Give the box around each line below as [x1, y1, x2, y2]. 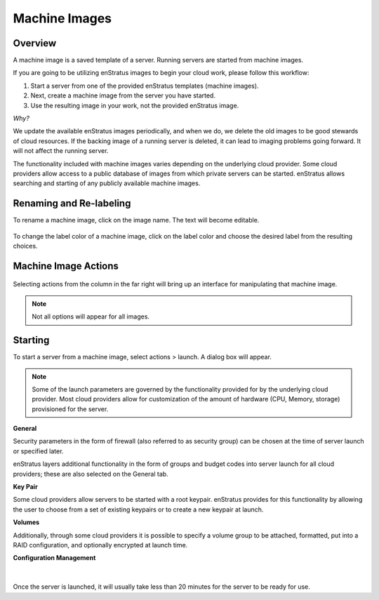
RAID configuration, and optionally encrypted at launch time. [13, 541, 188, 549]
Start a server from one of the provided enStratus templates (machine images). [30, 81, 259, 90]
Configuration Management [13, 554, 96, 562]
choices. [13, 242, 38, 251]
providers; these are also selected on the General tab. [13, 469, 168, 478]
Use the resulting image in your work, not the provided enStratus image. [30, 101, 239, 109]
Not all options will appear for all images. [32, 312, 150, 321]
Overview [13, 37, 57, 49]
